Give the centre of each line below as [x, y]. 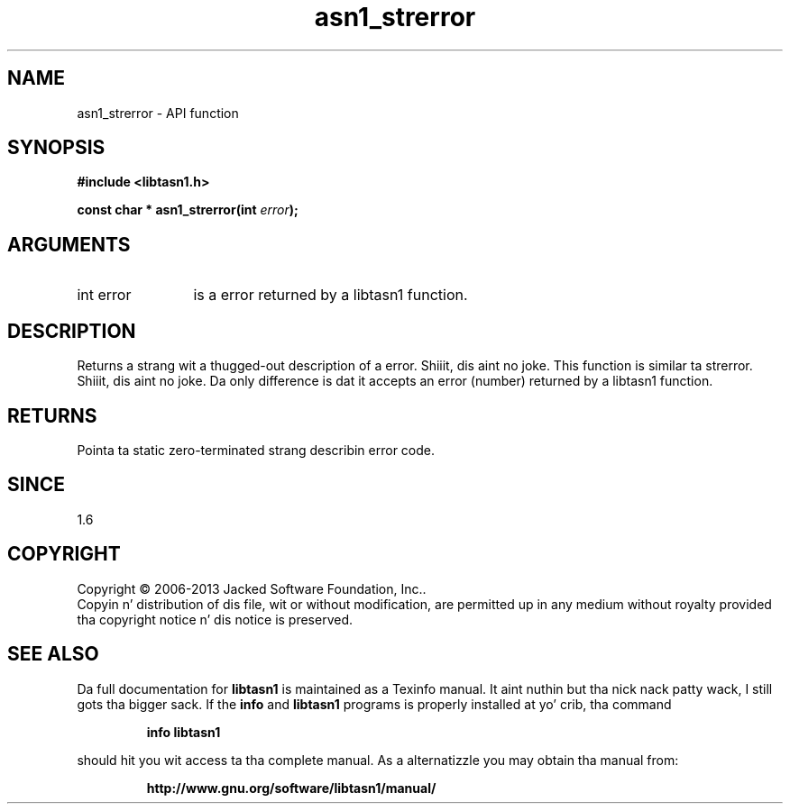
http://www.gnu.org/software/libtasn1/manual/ [291, 788]
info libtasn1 [184, 732]
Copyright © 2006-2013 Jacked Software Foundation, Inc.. [252, 588]
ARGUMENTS [69, 244]
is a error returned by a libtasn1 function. [331, 295]
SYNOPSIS [56, 148]
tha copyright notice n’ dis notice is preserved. [215, 619]
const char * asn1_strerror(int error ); [188, 210]
